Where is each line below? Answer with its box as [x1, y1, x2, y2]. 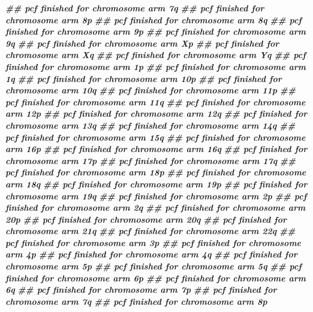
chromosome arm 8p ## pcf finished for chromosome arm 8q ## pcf [5, 13, 302, 26]
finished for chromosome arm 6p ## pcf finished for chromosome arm [5, 271, 306, 284]
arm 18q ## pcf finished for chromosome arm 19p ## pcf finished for [5, 177, 308, 190]
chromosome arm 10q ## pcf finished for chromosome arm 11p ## [5, 84, 296, 96]
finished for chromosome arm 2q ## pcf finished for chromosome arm [5, 201, 306, 214]
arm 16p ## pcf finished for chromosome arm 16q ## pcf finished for [5, 143, 308, 155]
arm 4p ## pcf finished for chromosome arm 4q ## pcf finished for [5, 248, 297, 260]
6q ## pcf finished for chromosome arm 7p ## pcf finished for [5, 283, 277, 296]
